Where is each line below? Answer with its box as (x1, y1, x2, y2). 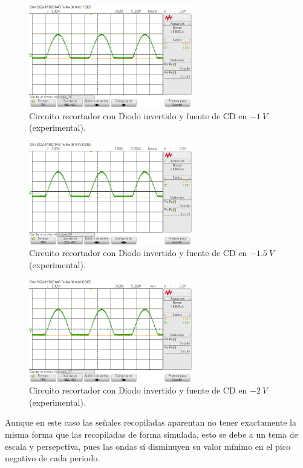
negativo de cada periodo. (5, 452, 100, 464)
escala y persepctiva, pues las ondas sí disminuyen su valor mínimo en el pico (5, 440, 290, 452)
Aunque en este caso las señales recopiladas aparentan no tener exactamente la (5, 416, 296, 429)
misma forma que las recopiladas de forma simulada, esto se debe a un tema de (5, 427, 298, 440)
